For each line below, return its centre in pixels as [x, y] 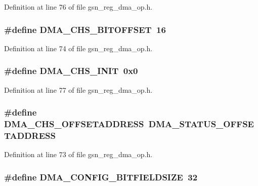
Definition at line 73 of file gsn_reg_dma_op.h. [78, 154]
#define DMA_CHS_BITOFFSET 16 [85, 29]
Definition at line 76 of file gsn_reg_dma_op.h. [78, 7]
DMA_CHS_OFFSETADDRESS [74, 124]
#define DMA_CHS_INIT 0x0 [71, 71]
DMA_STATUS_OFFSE [201, 124]
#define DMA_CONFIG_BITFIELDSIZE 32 [101, 177]
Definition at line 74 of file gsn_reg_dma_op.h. [78, 48]
